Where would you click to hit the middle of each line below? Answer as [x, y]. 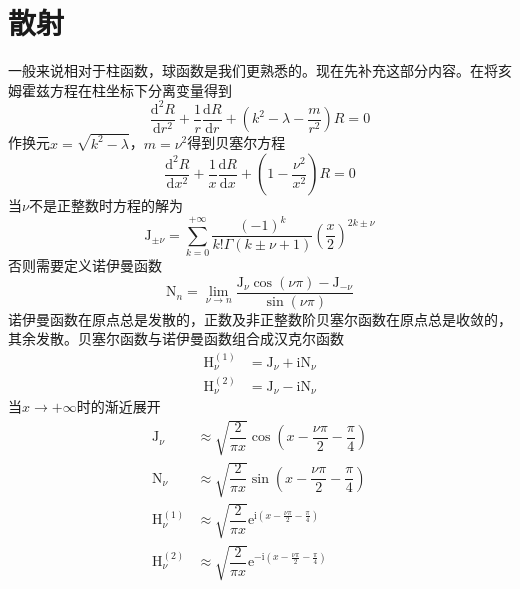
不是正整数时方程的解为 [105, 205]
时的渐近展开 [118, 406]
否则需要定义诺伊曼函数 [85, 265]
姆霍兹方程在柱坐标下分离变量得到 [120, 89]
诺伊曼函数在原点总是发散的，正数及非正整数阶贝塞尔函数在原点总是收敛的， [260, 318]
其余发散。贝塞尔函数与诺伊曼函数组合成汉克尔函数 [176, 338]
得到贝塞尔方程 [236, 142]
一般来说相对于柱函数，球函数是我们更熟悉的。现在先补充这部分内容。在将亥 [260, 70]
